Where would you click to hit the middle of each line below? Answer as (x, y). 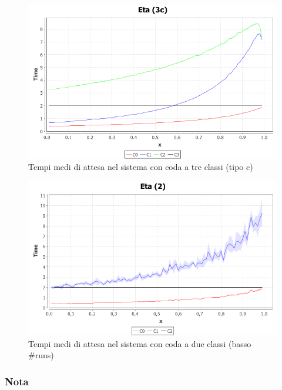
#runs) (41, 355)
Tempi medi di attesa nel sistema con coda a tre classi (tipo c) (141, 167)
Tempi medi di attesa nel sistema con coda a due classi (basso (140, 343)
